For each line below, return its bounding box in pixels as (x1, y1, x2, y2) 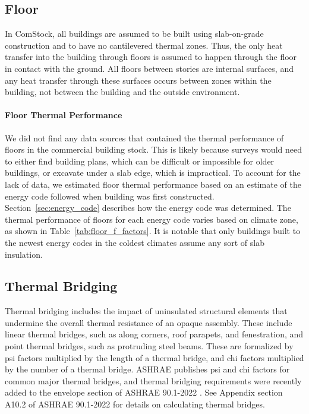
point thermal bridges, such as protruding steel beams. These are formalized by (5, 340, 294, 352)
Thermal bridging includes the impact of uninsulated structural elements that (5, 305, 288, 317)
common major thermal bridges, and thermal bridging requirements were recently (5, 374, 302, 387)
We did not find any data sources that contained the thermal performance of (5, 131, 284, 144)
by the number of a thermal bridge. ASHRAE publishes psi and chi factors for (5, 363, 290, 375)
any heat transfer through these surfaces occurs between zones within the (5, 74, 272, 86)
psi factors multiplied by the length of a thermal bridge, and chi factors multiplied (5, 351, 304, 364)
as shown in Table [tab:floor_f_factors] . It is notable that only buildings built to (5, 225, 301, 237)
